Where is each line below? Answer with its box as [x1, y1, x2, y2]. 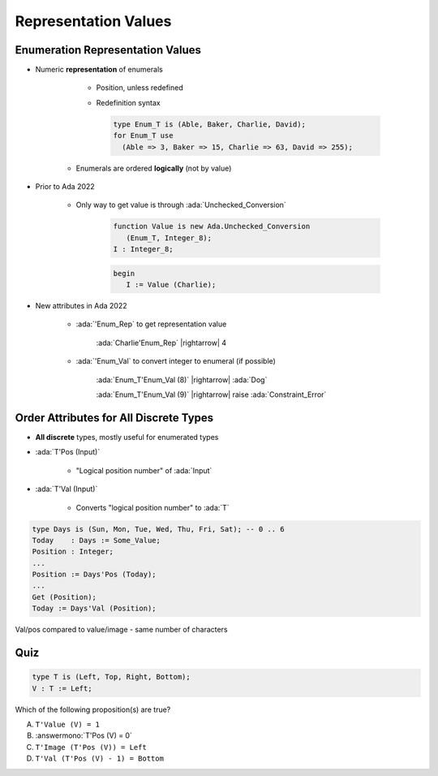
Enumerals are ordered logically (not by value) [75, 163, 232, 173]
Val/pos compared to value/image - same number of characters [15, 625, 228, 635]
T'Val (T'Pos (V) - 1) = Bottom [35, 754, 164, 763]
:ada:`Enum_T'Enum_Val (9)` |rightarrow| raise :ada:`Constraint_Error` [96, 390, 327, 399]
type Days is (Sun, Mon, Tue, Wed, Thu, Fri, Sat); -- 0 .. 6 [32, 524, 285, 533]
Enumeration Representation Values [15, 43, 202, 57]
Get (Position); [32, 593, 97, 601]
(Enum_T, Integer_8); [126, 233, 213, 243]
